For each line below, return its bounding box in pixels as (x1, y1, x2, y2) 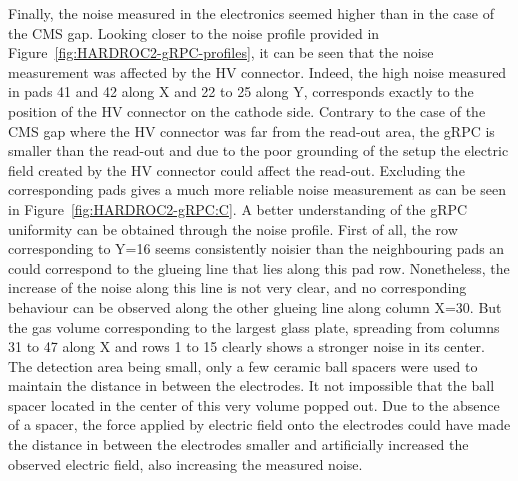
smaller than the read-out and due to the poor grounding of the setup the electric (8, 140, 509, 161)
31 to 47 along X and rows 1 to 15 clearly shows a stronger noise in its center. (8, 336, 485, 357)
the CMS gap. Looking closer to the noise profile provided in (8, 22, 380, 43)
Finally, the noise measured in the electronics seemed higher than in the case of (8, 3, 494, 23)
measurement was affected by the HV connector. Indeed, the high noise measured (8, 61, 507, 82)
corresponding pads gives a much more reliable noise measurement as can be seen (8, 179, 507, 200)
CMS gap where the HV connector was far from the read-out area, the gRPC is (8, 120, 495, 141)
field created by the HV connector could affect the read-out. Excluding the (8, 159, 465, 180)
